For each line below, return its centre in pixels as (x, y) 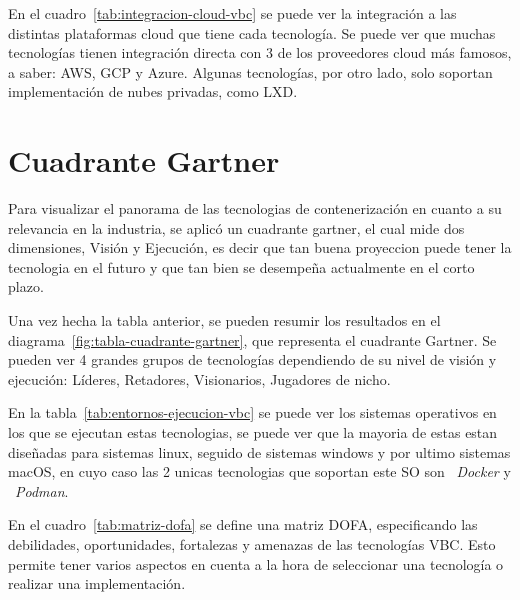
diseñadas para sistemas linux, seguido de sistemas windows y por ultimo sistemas (259, 451)
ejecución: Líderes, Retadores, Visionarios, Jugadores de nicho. (199, 378)
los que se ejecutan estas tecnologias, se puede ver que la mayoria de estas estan (253, 432)
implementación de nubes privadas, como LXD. (153, 91)
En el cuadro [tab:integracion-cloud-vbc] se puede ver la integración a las (232, 13)
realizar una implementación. (97, 583)
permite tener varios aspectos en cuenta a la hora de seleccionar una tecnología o (256, 563)
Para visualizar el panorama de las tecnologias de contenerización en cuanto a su (255, 208)
